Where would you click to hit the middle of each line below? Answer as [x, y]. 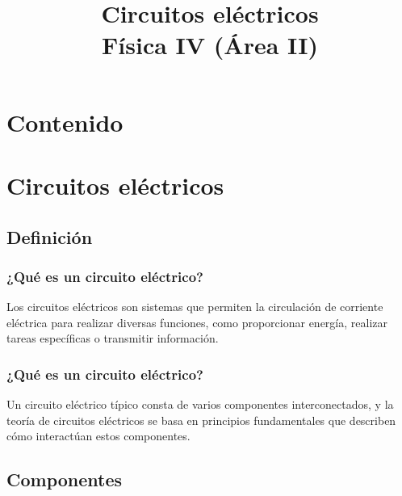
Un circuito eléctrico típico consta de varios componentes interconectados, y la [200, 404]
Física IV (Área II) [210, 45]
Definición [50, 236]
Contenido [65, 122]
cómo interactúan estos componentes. [98, 436]
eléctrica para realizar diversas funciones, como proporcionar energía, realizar [197, 322]
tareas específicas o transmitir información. [113, 338]
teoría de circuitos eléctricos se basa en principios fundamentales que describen [201, 420]
